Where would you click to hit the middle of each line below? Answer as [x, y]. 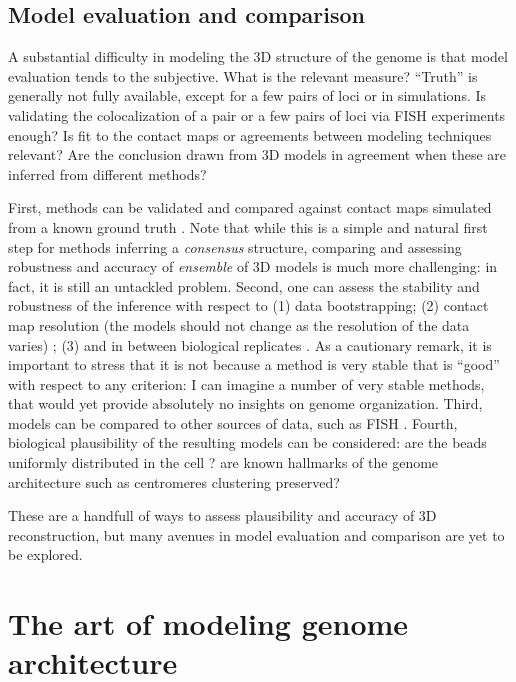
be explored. [45, 554]
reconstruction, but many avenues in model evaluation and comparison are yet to [256, 534]
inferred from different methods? [107, 173]
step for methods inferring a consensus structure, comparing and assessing [235, 246]
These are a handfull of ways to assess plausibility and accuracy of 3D [222, 515]
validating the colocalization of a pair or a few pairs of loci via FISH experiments [257, 114]
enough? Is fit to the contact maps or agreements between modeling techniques [250, 134]
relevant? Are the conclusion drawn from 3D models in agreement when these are [257, 154]
